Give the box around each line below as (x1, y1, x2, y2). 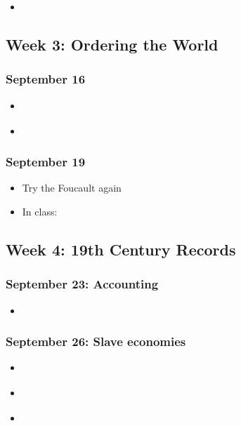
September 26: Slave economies (6, 333, 186, 350)
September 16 (6, 70, 86, 88)
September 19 (6, 153, 86, 171)
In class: (22, 204, 58, 218)
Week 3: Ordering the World (6, 33, 219, 55)
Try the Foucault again (22, 180, 122, 195)
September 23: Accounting (6, 275, 159, 293)
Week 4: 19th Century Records (6, 238, 236, 260)
